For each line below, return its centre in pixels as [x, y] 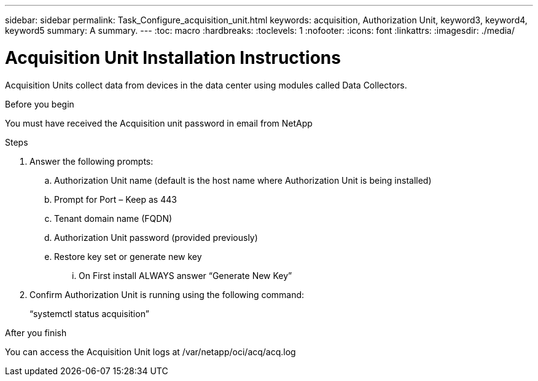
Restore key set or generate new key [128, 256]
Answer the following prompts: [92, 161]
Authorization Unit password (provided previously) [156, 237]
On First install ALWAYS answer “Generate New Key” [185, 275]
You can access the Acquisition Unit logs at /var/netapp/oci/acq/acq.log [150, 352]
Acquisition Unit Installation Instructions [173, 57]
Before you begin [40, 104]
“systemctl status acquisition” [89, 313]
